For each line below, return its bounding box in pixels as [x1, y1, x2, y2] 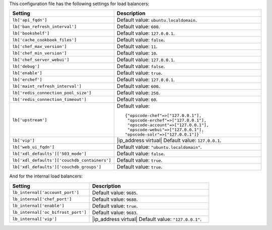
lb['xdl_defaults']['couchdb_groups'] [12, 164, 102, 169]
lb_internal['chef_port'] [12, 197, 72, 202]
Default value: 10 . [116, 49, 158, 56]
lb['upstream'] [12, 117, 47, 123]
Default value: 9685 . [92, 189, 138, 196]
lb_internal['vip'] [12, 216, 57, 222]
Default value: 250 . [116, 89, 160, 96]
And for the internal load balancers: [9, 173, 83, 179]
